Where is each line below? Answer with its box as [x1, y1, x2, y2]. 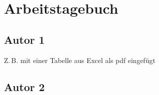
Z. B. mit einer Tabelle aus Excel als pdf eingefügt [4, 55, 156, 65]
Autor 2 [4, 79, 45, 94]
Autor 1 [4, 32, 45, 47]
